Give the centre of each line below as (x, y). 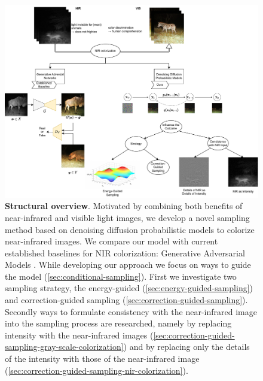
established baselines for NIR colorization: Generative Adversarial (125, 253)
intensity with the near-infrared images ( (79, 335)
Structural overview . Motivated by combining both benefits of (124, 206)
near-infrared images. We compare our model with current (111, 241)
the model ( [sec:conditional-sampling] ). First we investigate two (121, 276)
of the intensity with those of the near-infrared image (102, 359)
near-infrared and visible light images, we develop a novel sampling (127, 217)
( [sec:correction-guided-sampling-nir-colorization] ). (97, 370)
